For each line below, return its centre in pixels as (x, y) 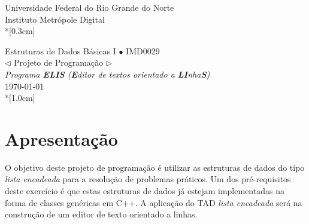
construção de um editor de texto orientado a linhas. (101, 214)
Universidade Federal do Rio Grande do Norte (90, 7)
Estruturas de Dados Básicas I (60, 50)
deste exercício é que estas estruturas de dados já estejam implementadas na (145, 191)
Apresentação (61, 138)
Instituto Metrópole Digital (55, 19)
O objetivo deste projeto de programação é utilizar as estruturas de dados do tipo (155, 167)
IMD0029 (143, 50)
